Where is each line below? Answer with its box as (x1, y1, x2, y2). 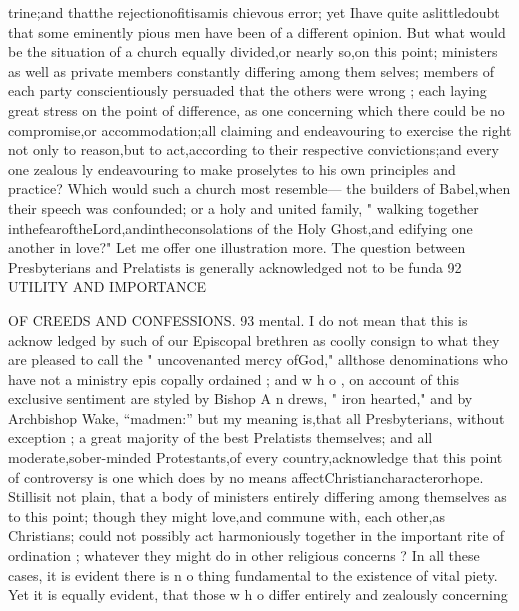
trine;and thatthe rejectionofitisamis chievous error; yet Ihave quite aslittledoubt (8, 2, 500, 22)
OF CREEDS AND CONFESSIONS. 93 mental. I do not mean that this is (8, 309, 468, 330)
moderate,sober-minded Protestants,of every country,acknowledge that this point (8, 447, 503, 468)
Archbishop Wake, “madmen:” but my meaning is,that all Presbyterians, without (8, 407, 505, 428)
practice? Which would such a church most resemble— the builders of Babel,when (8, 178, 511, 199)
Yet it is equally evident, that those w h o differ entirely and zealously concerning (8, 584, 508, 605)
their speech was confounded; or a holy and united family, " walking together (8, 197, 479, 218)
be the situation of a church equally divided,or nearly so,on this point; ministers (8, 41, 498, 62)
